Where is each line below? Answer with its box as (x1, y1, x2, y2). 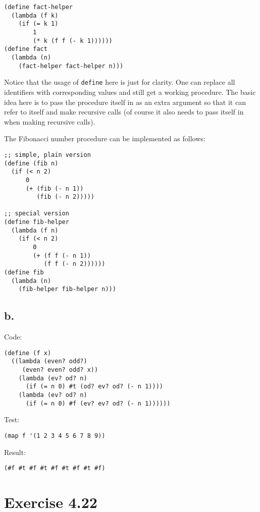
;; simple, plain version (4, 151, 91, 158)
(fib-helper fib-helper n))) (18, 286, 116, 293)
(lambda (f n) (11, 226, 59, 234)
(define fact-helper (4, 4, 73, 11)
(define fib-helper (4, 218, 69, 226)
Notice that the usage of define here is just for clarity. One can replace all (4, 77, 235, 87)
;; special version (4, 210, 69, 217)
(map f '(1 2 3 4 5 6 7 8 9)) (4, 432, 106, 440)
